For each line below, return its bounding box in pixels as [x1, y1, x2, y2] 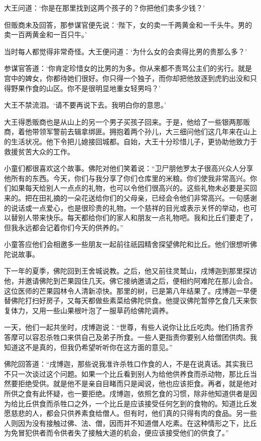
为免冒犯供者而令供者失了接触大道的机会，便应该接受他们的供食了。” [4, 427, 229, 438]
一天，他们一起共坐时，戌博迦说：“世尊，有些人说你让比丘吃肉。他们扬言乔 [4, 322, 253, 332]
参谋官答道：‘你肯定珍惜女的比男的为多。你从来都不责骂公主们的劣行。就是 [4, 63, 252, 73]
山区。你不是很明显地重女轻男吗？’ [46, 82, 161, 93]
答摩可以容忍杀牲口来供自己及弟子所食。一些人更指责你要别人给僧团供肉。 [4, 332, 250, 342]
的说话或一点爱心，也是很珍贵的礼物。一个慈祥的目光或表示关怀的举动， [4, 202, 243, 213]
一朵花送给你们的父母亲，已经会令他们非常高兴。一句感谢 [67, 192, 257, 203]
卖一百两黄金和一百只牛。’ [4, 29, 87, 40]
